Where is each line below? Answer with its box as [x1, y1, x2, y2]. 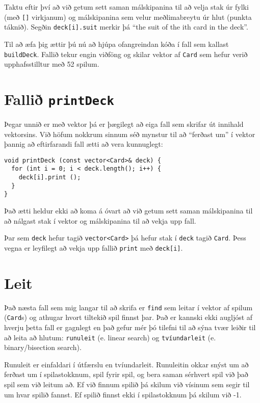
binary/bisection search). [4, 342, 82, 353]
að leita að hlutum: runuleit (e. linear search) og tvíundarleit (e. [4, 332, 216, 342]
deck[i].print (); [18, 174, 81, 181]
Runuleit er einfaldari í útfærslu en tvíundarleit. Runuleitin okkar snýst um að [4, 359, 249, 369]
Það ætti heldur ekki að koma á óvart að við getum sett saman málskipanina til [4, 205, 253, 216]
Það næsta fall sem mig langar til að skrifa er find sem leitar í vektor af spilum [4, 302, 253, 312]
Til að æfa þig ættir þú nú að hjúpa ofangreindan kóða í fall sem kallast [4, 38, 229, 49]
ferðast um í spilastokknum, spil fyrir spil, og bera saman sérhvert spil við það [4, 369, 248, 380]
